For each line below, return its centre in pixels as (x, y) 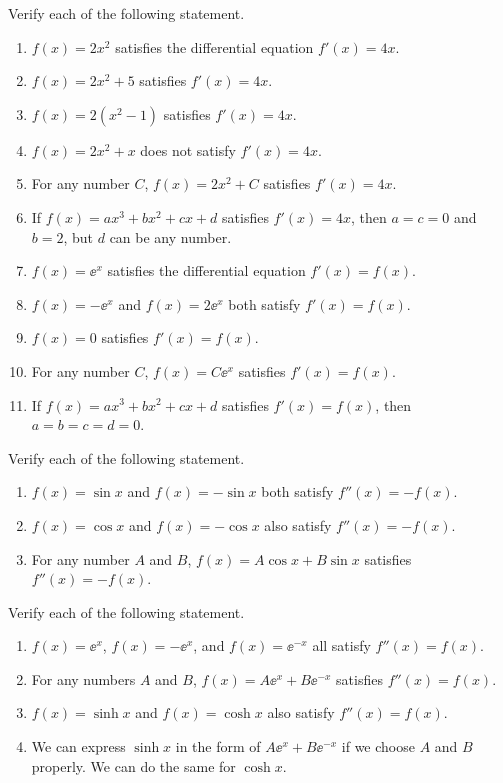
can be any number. (170, 236)
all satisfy (341, 645)
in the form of (218, 746)
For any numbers (83, 678)
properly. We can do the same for (133, 765)
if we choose (378, 746)
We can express (78, 746)
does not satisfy (188, 149)
